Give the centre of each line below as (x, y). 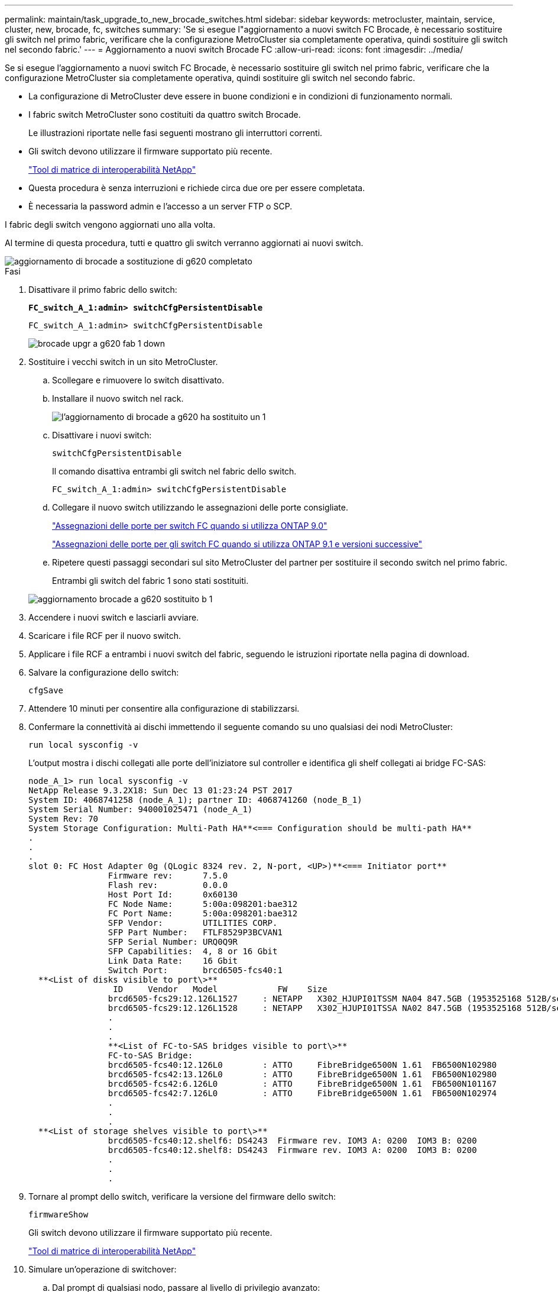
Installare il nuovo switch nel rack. (118, 398)
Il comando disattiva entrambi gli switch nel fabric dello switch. (174, 471)
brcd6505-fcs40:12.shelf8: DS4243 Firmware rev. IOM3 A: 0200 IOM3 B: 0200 (292, 1150)
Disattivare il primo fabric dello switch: (103, 290)
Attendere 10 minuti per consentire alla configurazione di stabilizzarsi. (164, 708)
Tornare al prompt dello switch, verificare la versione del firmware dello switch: (182, 1196)
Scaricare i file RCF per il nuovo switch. (105, 636)
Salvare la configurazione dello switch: (104, 672)
